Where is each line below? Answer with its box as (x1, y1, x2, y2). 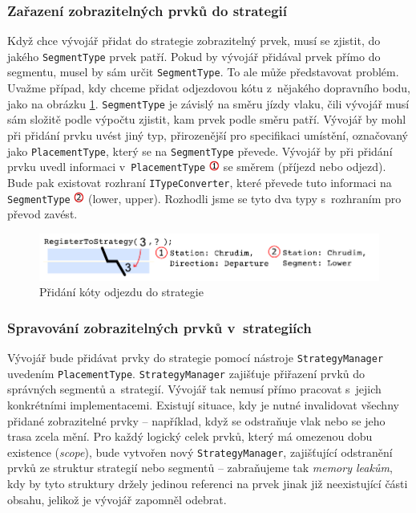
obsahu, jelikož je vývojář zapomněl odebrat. (7, 491, 227, 507)
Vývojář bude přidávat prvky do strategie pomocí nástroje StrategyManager (7, 349, 384, 366)
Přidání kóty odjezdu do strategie (39, 283, 204, 300)
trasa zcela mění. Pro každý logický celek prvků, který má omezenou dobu (7, 428, 373, 445)
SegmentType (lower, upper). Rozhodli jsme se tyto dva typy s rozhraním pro (7, 189, 402, 206)
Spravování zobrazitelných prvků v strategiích (7, 317, 312, 337)
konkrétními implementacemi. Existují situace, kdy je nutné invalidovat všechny (7, 396, 399, 413)
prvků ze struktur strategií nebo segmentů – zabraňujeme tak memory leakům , (7, 459, 393, 476)
